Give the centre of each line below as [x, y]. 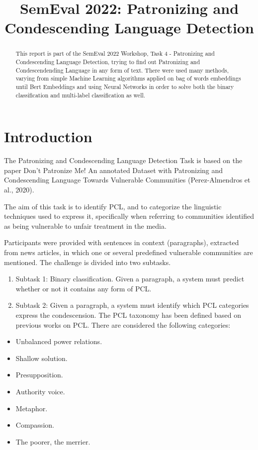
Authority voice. [40, 391]
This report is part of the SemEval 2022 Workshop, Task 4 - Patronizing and [115, 53]
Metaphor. [32, 408]
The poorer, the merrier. [53, 441]
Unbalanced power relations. [59, 341]
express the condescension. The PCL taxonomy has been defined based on [128, 315]
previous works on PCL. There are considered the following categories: [123, 324]
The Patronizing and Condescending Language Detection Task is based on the [123, 160]
